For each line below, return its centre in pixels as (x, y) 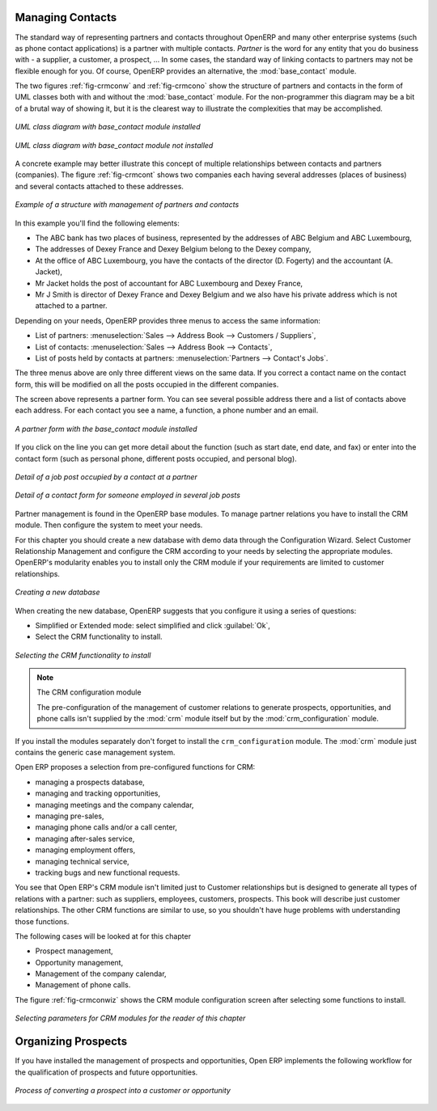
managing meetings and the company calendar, (115, 805)
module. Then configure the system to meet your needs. (109, 525)
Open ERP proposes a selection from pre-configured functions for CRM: (135, 767)
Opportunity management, (79, 962)
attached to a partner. (71, 306)
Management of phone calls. (83, 985)
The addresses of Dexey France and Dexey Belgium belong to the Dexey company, (173, 249)
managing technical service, (82, 861)
